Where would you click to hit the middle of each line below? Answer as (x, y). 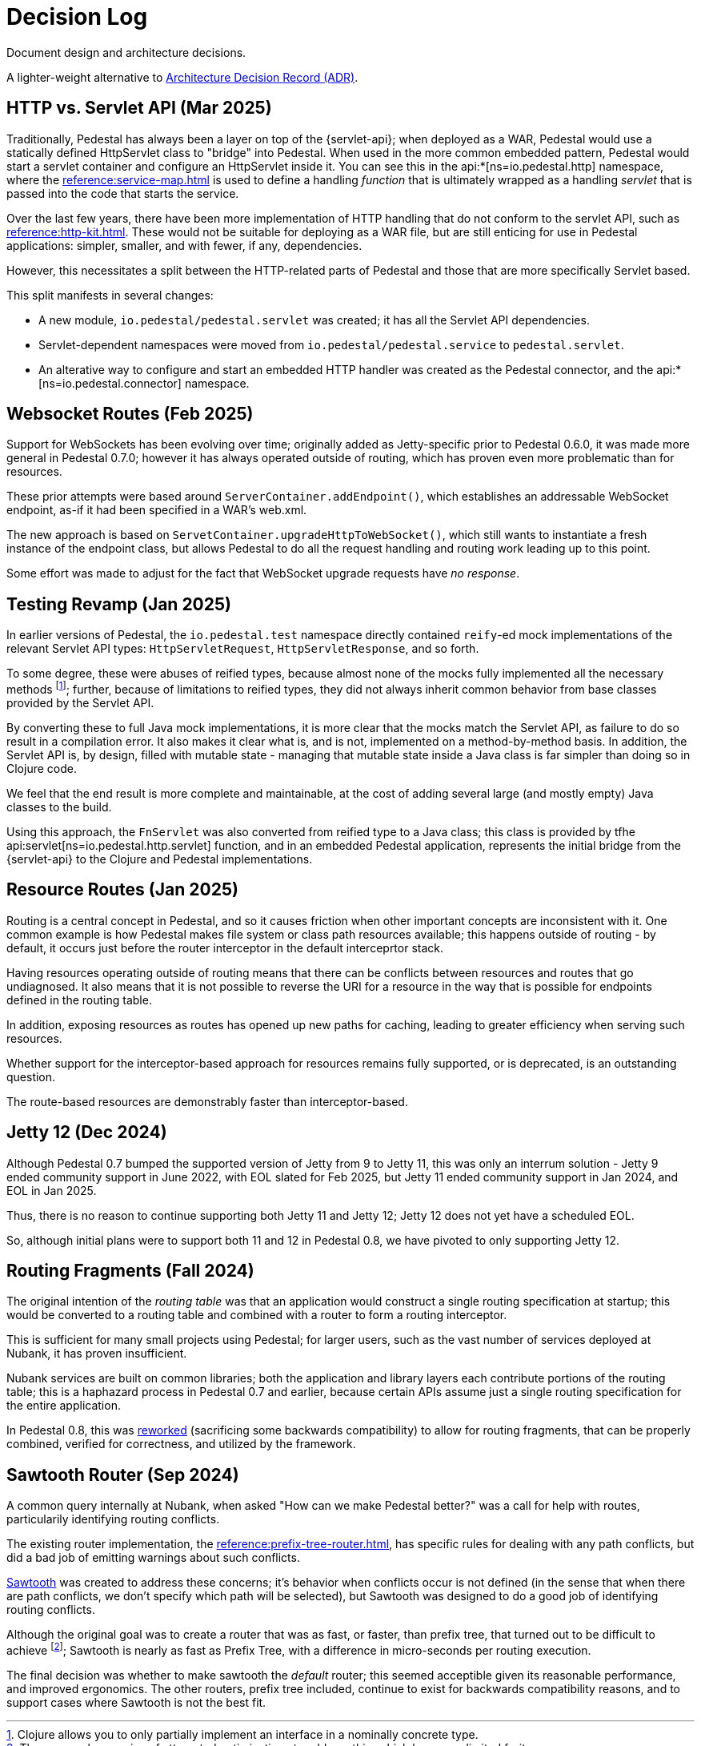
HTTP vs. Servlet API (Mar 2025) (139, 108)
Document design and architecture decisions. (126, 52)
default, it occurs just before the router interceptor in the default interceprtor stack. (225, 947)
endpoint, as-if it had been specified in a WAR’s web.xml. (157, 510)
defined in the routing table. (79, 1000)
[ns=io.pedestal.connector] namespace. (144, 383)
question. (31, 1076)
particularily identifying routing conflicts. (113, 1519)
